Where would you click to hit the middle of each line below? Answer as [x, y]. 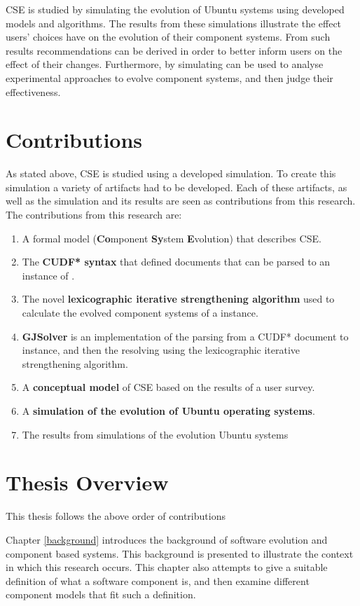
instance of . [48, 275]
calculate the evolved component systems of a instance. [140, 313]
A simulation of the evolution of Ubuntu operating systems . [168, 411]
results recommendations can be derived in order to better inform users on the [174, 50]
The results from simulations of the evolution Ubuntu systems [155, 434]
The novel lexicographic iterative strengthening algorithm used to [178, 299]
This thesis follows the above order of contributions [116, 516]
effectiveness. [33, 91]
